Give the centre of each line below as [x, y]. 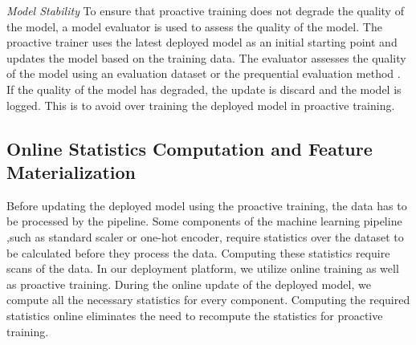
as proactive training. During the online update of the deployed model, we [189, 284]
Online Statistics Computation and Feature [190, 148]
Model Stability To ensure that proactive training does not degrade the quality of [205, 10]
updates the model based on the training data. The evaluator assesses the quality [206, 57]
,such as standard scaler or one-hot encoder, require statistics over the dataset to [205, 236]
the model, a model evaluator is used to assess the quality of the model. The [194, 26]
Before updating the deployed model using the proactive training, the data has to [207, 205]
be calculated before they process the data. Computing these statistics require [198, 252]
